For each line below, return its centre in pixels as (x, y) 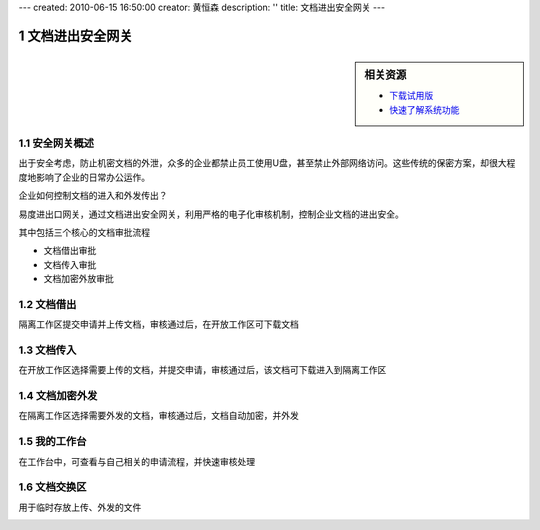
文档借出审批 (70, 251)
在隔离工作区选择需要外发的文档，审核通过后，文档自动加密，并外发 (158, 416)
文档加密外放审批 (78, 279)
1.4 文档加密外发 (58, 396)
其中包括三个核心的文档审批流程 (84, 232)
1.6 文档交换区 (52, 487)
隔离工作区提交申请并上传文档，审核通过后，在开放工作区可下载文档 (158, 324)
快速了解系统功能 (424, 109)
